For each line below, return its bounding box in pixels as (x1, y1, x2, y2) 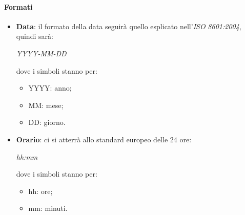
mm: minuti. (28, 203, 68, 213)
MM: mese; (28, 99, 64, 110)
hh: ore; (28, 185, 53, 196)
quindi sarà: (16, 31, 53, 41)
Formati (4, 1, 33, 12)
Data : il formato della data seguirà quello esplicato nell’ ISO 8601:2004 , (16, 20, 241, 31)
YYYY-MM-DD (16, 48, 67, 58)
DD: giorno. (28, 117, 66, 127)
